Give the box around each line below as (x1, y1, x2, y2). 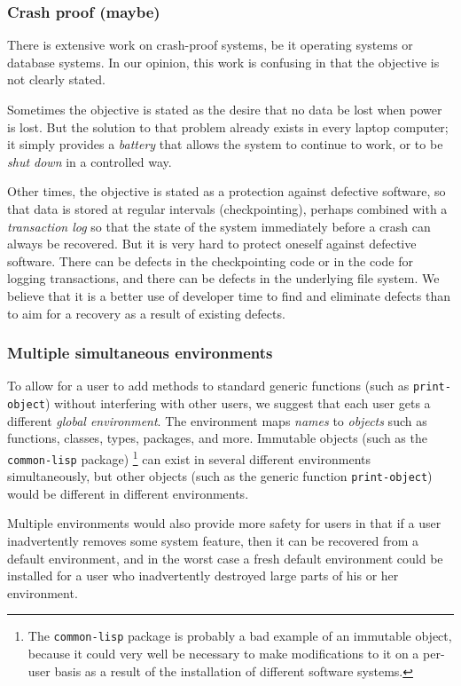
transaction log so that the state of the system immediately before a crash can (7, 217, 431, 235)
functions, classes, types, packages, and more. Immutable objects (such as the (7, 429, 427, 447)
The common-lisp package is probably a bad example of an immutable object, (27, 627, 452, 645)
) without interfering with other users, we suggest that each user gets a (44, 394, 431, 412)
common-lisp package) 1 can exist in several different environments (7, 446, 371, 468)
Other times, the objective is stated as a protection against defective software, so (7, 182, 446, 201)
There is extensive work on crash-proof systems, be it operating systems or (7, 35, 413, 54)
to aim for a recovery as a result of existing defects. (7, 304, 285, 322)
